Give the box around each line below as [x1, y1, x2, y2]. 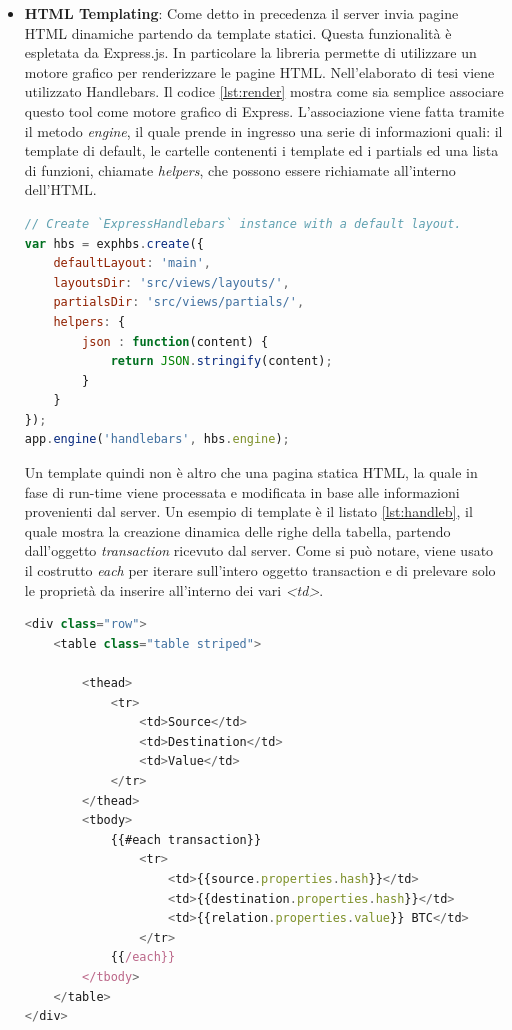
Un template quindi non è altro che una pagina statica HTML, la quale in [24, 462, 478, 483]
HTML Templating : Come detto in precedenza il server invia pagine [24, 3, 459, 23]
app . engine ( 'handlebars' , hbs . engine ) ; [24, 432, 290, 447]
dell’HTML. [24, 179, 97, 200]
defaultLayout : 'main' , [53, 256, 211, 271]
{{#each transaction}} [110, 832, 262, 847]
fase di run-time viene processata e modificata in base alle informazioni [24, 481, 460, 502]
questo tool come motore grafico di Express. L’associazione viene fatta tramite [24, 100, 505, 121]
